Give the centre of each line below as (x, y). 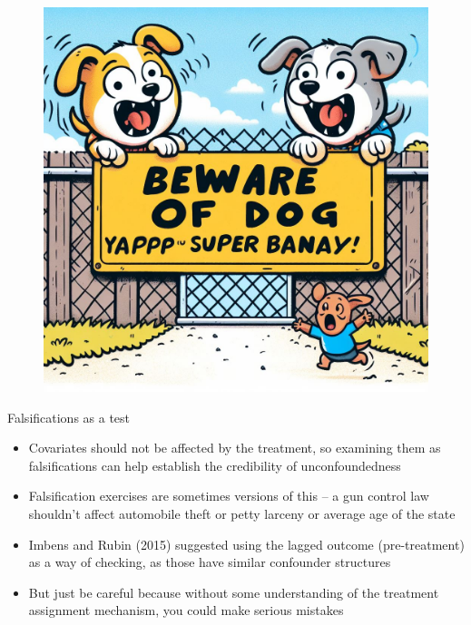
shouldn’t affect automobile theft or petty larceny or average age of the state (242, 513)
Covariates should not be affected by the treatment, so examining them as (235, 448)
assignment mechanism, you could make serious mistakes (186, 610)
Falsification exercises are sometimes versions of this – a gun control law (229, 496)
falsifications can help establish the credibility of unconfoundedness (215, 465)
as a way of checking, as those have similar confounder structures (210, 562)
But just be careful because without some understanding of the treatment (234, 592)
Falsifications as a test (69, 417)
